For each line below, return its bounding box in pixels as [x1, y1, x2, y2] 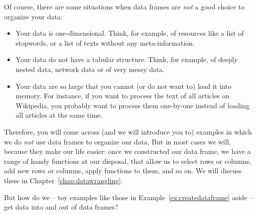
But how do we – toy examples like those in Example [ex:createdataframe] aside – [4, 192, 253, 202]
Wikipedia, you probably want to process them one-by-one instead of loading [15, 100, 250, 110]
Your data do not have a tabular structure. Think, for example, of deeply [15, 54, 238, 65]
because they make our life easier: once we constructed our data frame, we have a [4, 146, 251, 156]
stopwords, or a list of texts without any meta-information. [15, 37, 195, 48]
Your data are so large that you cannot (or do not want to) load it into [15, 80, 232, 91]
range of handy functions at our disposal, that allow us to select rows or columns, [4, 155, 252, 166]
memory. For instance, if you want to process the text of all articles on [15, 90, 230, 101]
